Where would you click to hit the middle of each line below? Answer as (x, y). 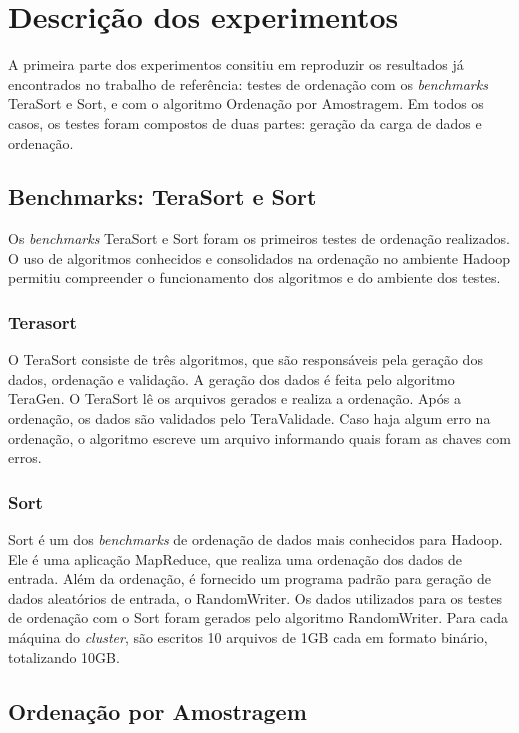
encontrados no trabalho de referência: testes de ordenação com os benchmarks (248, 83)
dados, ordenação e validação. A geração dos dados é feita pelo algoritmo (231, 378)
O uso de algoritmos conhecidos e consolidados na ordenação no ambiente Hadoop (259, 257)
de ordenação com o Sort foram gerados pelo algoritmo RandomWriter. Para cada (258, 617)
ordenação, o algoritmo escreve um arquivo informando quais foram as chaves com (259, 437)
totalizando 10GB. (64, 656)
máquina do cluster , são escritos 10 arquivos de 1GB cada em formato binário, (248, 637)
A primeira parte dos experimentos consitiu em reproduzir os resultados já (236, 64)
